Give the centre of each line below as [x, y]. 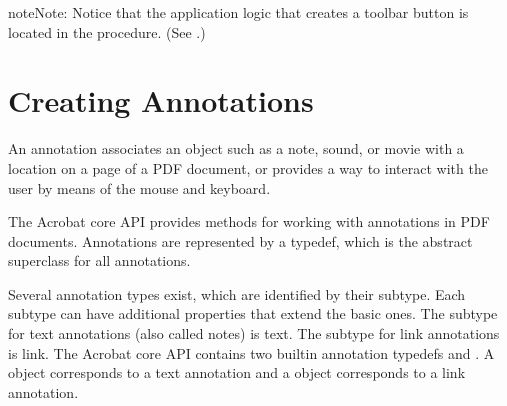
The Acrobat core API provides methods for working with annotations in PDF [249, 221]
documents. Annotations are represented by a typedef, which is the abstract [240, 240]
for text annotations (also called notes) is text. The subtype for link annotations [254, 333]
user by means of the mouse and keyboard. [139, 187]
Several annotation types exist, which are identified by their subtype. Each [237, 293]
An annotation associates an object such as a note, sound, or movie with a [236, 148]
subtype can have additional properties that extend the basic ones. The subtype [253, 313]
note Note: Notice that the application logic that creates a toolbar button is [238, 12]
